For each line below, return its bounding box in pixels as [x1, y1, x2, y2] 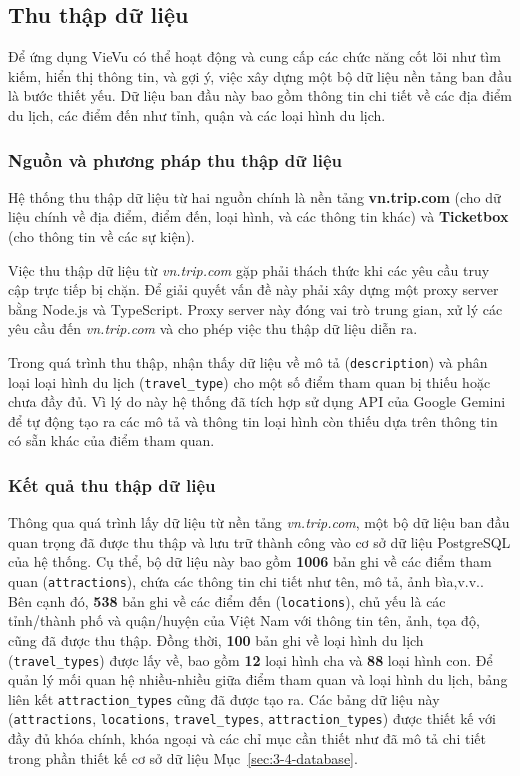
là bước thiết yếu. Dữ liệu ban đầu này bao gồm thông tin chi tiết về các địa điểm [8, 85, 512, 106]
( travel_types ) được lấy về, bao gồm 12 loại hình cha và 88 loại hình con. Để [8, 649, 493, 670]
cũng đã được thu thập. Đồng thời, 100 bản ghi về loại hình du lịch [8, 629, 424, 650]
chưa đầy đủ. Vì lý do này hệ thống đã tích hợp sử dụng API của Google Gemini [8, 391, 506, 412]
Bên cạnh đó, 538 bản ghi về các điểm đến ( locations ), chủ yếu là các [8, 590, 446, 611]
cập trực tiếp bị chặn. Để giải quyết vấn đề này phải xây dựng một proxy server [8, 279, 499, 300]
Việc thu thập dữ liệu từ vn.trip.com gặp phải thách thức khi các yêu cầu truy [8, 259, 490, 280]
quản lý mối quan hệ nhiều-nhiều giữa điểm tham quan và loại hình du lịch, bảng [8, 669, 508, 690]
